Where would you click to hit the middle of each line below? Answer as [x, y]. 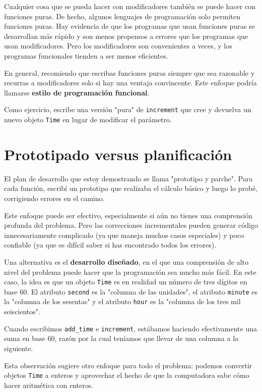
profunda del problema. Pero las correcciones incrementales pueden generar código [131, 225]
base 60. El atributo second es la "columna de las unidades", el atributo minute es [131, 291]
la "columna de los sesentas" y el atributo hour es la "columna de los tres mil [122, 301]
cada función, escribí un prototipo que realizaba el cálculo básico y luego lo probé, [131, 188]
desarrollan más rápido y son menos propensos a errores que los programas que [126, 36]
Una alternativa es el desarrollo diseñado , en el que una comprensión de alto [126, 261]
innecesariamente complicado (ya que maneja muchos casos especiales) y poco [124, 235]
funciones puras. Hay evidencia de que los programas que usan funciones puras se [129, 26]
